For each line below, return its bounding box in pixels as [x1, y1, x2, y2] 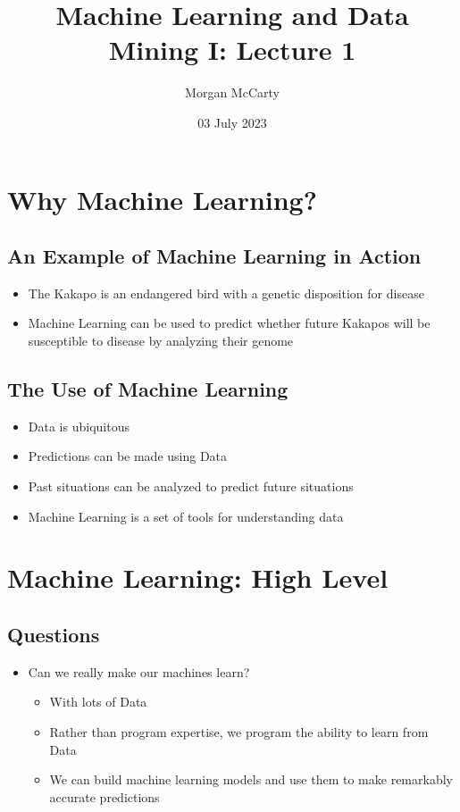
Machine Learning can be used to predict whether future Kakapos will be [28, 314, 431, 332]
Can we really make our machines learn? [28, 662, 250, 681]
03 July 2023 [197, 113, 267, 131]
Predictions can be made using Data [28, 447, 228, 465]
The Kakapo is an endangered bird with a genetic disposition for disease [28, 283, 424, 302]
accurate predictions [49, 787, 160, 806]
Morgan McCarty [185, 83, 280, 102]
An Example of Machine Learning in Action [7, 242, 422, 270]
